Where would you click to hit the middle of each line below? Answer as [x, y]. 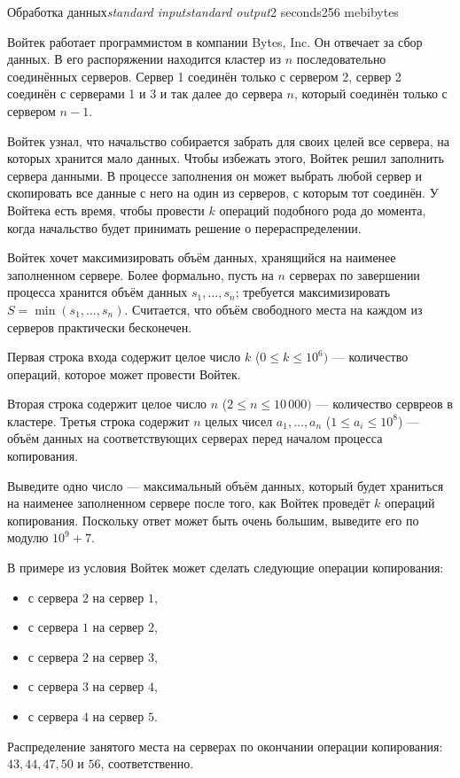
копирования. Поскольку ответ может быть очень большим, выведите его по [213, 520]
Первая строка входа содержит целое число [124, 357]
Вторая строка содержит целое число [107, 404]
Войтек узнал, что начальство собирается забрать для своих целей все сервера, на [229, 140]
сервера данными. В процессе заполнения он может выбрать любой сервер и [215, 175]
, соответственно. [147, 763]
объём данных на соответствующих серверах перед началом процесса [195, 438]
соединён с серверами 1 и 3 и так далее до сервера [145, 93]
